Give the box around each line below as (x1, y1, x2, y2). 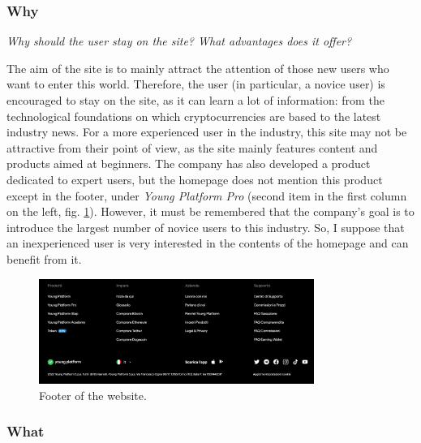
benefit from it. (6, 250, 82, 267)
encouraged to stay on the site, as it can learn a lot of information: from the (6, 92, 384, 108)
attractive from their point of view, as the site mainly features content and (6, 139, 378, 156)
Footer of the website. (39, 386, 147, 403)
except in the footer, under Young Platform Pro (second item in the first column (6, 187, 407, 204)
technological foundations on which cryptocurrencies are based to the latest (6, 107, 381, 124)
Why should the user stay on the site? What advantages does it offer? (6, 32, 352, 49)
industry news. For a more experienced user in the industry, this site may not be (6, 123, 407, 140)
